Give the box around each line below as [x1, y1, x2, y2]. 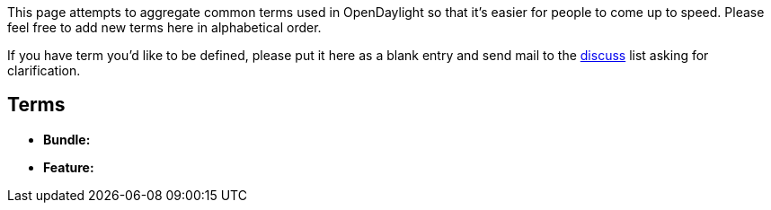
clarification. [7, 63, 81, 78]
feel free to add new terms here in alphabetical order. [7, 20, 322, 35]
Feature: [43, 159, 94, 175]
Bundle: [43, 131, 91, 147]
